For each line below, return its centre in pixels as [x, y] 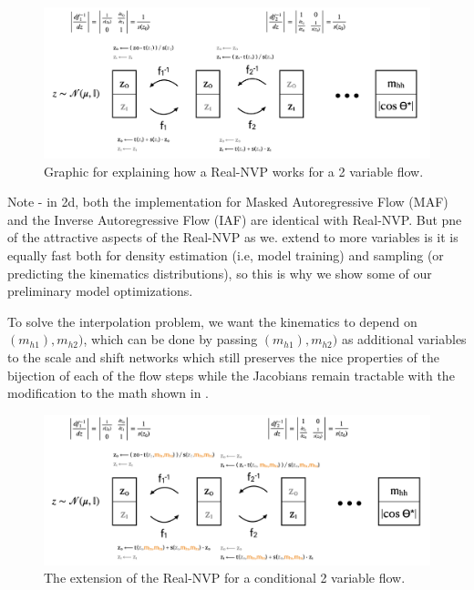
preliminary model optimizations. [100, 291]
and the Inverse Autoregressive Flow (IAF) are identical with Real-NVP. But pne [235, 219]
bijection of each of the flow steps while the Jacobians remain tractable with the [231, 375]
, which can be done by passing [170, 339]
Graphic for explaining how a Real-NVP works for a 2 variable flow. [234, 171]
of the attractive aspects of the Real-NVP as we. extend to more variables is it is [233, 237]
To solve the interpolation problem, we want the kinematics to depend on [212, 321]
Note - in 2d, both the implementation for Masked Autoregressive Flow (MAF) [228, 202]
